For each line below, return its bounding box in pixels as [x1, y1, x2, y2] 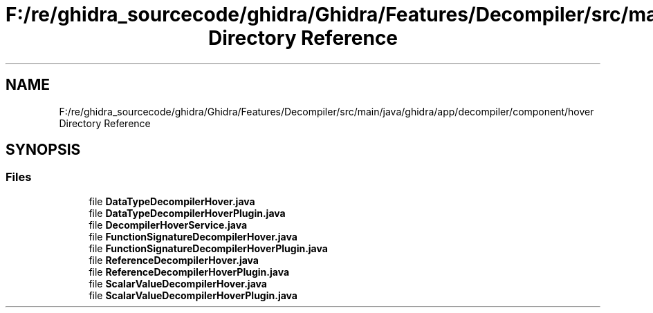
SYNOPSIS [6, 141, 81, 159]
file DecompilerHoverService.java [89, 218, 248, 231]
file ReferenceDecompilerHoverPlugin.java [89, 265, 290, 278]
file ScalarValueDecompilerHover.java [89, 277, 267, 290]
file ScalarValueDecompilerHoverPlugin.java [89, 289, 297, 301]
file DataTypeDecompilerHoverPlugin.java [89, 207, 286, 219]
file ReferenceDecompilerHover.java [89, 254, 259, 266]
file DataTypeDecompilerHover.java [89, 195, 255, 207]
